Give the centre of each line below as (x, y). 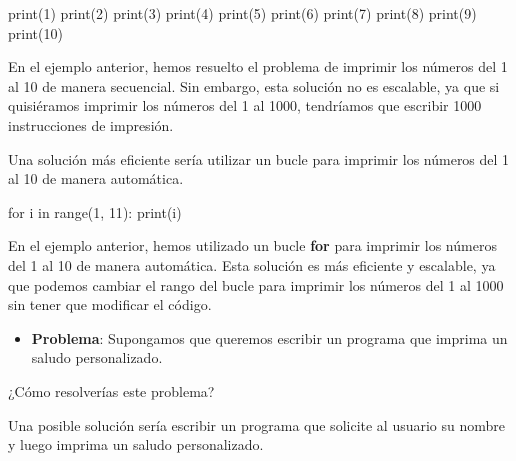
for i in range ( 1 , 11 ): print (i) (95, 211)
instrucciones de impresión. (91, 124)
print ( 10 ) (35, 32)
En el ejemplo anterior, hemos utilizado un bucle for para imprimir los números (252, 245)
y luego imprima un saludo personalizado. (136, 444)
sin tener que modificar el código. (110, 304)
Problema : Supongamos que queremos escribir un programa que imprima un (269, 337)
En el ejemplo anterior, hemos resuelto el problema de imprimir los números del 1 (258, 66)
